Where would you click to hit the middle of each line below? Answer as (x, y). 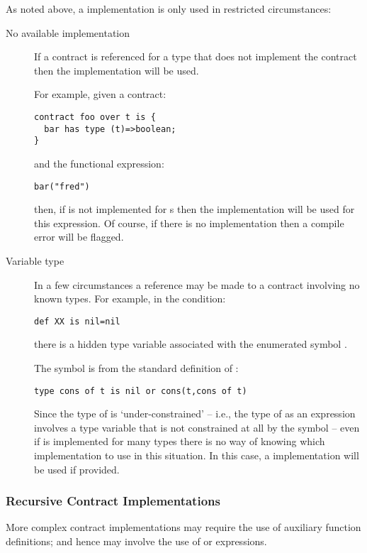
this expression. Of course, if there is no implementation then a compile (189, 223)
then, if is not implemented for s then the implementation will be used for (194, 209)
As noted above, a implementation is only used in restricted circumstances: (169, 9)
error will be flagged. (79, 237)
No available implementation (68, 32)
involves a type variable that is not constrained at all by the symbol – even (197, 427)
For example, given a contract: (100, 94)
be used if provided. (77, 469)
